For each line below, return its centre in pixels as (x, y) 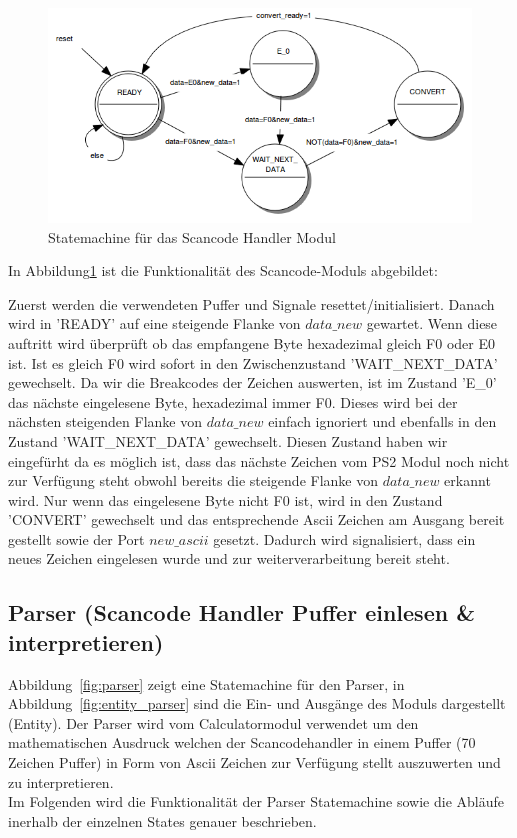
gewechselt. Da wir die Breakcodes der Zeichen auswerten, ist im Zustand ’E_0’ (252, 382)
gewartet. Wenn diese (432, 323)
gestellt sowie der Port (76, 538)
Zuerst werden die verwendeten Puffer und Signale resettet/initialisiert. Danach (251, 303)
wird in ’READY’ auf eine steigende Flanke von (154, 323)
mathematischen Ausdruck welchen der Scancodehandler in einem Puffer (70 (242, 742)
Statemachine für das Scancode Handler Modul (192, 236)
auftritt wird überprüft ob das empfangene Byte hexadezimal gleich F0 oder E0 (252, 342)
